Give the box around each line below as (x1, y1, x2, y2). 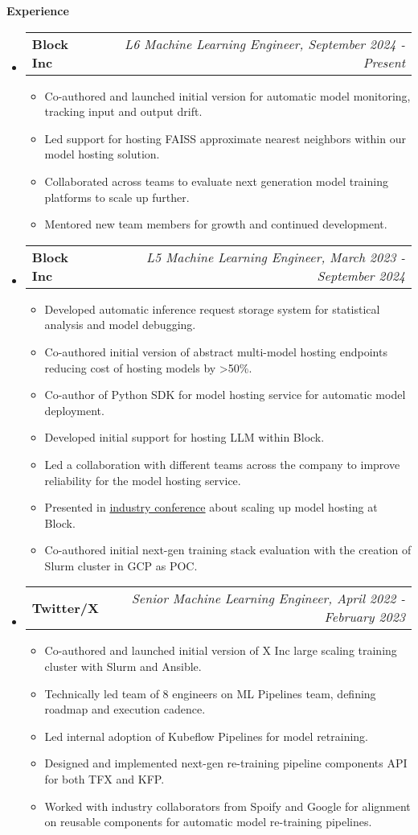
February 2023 (324, 607, 405, 627)
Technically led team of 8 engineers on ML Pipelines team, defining (44, 685, 376, 701)
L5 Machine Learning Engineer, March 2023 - (146, 247, 405, 266)
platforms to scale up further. (44, 188, 190, 205)
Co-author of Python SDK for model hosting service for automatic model (44, 386, 406, 403)
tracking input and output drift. (44, 103, 203, 120)
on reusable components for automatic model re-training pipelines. (44, 813, 372, 830)
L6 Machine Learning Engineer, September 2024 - (125, 34, 405, 53)
